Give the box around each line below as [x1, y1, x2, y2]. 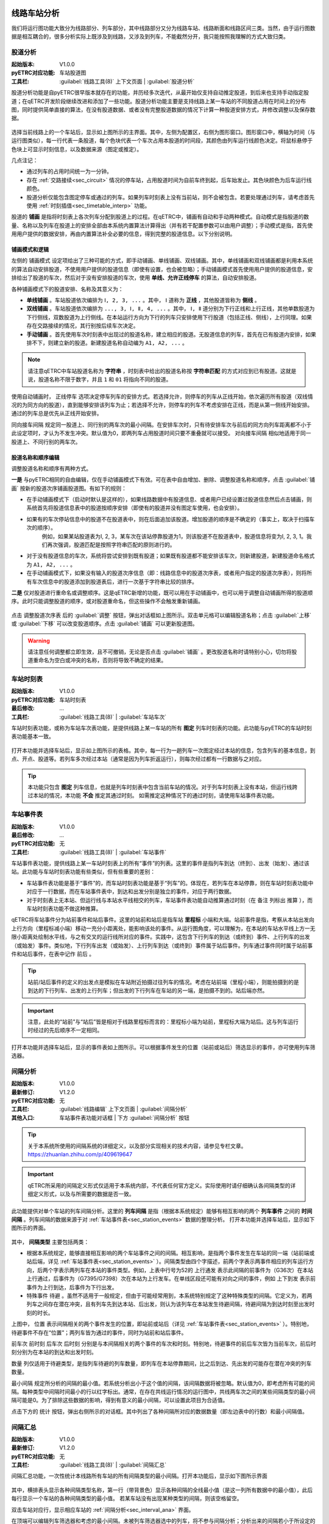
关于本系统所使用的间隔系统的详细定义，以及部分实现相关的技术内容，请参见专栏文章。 [27, 1142, 247, 1149]
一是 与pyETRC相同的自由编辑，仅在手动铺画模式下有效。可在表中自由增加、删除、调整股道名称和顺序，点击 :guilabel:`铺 [11, 476, 316, 483]
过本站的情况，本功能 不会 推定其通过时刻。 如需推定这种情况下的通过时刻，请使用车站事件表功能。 [27, 792, 278, 799]
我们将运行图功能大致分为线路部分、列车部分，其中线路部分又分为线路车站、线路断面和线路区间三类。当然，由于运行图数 [11, 24, 316, 32]
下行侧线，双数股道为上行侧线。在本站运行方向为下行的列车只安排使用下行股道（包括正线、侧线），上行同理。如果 [26, 313, 312, 321]
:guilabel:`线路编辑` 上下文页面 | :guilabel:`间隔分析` [59, 1105, 188, 1113]
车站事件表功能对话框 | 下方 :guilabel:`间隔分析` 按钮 [59, 1114, 190, 1121]
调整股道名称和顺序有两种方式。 [11, 465, 91, 472]
